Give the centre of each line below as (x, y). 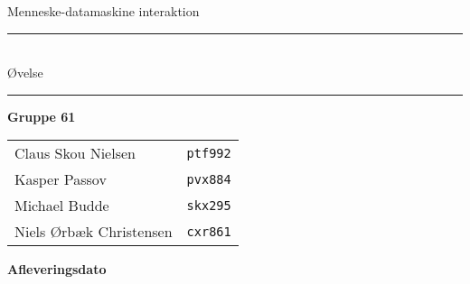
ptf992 (209, 153)
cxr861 (209, 231)
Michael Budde (62, 206)
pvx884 (209, 179)
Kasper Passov (61, 179)
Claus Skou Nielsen (75, 153)
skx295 (209, 205)
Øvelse (25, 73)
